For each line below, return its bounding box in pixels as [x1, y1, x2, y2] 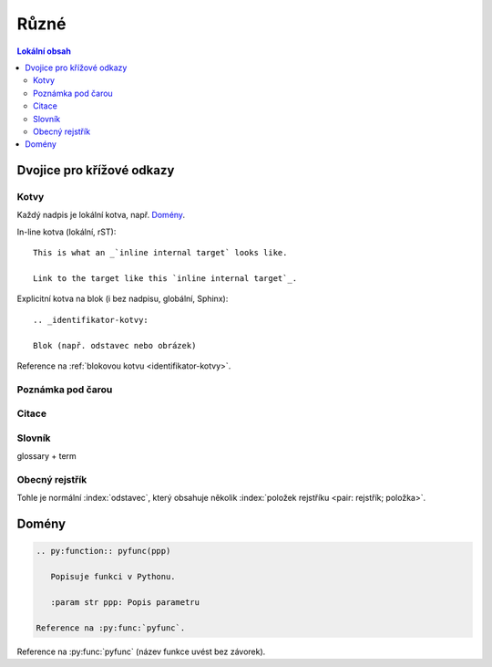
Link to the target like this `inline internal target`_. [33, 274, 298, 283]
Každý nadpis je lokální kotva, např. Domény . [16, 210, 186, 221]
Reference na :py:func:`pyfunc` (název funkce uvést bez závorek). [16, 646, 266, 657]
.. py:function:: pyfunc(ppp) [36, 546, 171, 557]
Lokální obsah [16, 46, 72, 57]
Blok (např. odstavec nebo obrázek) [33, 340, 197, 350]
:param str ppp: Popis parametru [50, 597, 200, 607]
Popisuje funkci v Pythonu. [50, 571, 177, 582]
